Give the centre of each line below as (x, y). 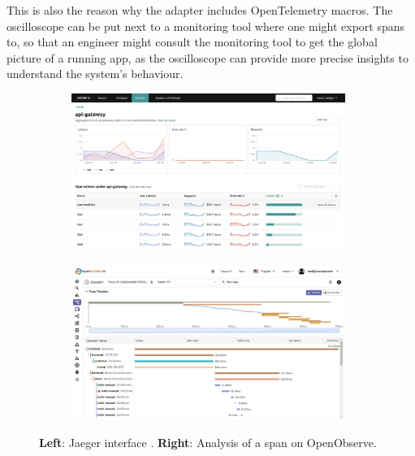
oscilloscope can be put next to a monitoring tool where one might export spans (206, 26)
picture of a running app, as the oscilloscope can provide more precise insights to (207, 57)
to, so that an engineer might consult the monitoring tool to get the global (192, 42)
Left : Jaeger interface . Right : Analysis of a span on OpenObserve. (208, 442)
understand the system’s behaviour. (95, 74)
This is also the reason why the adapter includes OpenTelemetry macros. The (200, 10)
